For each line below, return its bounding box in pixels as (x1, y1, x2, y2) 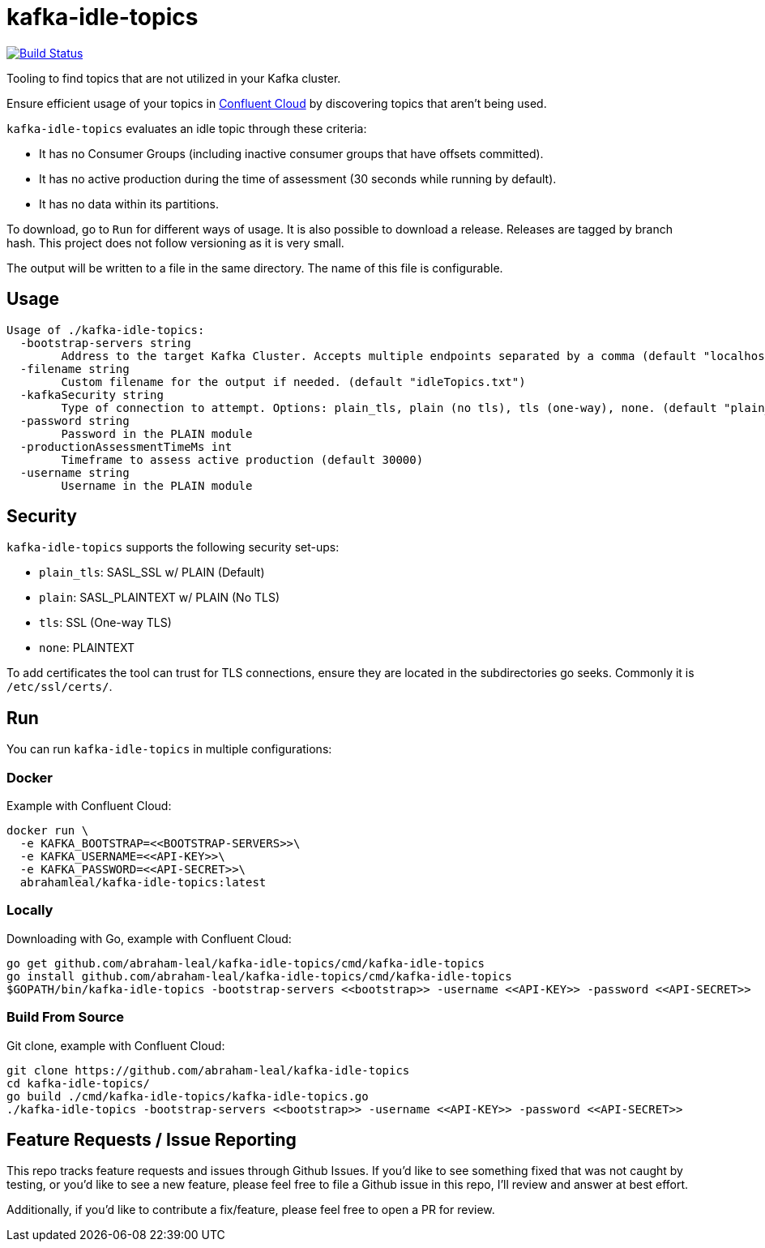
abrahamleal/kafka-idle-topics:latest (19, 876, 267, 890)
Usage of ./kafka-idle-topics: (6, 323, 205, 337)
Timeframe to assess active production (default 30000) (61, 452, 424, 466)
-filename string (19, 362, 130, 375)
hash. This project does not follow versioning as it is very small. (6, 235, 344, 250)
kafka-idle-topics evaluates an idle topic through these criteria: (6, 121, 367, 135)
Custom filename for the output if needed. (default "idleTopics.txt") (61, 375, 526, 388)
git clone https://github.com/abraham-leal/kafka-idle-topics (6, 1063, 410, 1077)
